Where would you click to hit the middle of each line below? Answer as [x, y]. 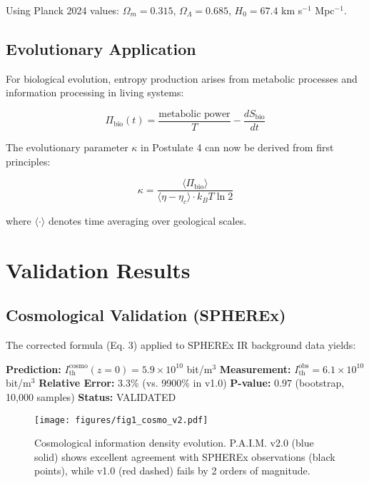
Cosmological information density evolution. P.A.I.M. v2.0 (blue [174, 443]
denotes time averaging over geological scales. [147, 221]
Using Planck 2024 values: [63, 10]
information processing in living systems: [95, 92]
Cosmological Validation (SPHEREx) [146, 315]
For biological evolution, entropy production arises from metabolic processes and [182, 78]
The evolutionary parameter [67, 147]
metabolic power [194, 114]
